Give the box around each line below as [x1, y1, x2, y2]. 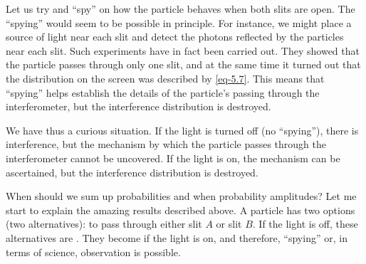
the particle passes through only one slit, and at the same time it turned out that [6, 57, 361, 72]
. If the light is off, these [252, 216, 358, 231]
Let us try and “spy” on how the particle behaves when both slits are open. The [6, 1, 355, 16]
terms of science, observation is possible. [6, 244, 181, 259]
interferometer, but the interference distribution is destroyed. [6, 99, 271, 114]
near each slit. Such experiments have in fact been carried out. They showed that [6, 43, 360, 58]
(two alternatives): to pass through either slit [6, 216, 202, 231]
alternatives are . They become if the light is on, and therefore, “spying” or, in [6, 230, 347, 245]
